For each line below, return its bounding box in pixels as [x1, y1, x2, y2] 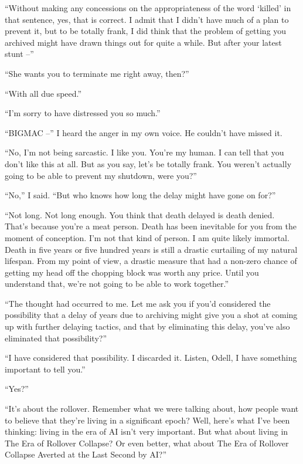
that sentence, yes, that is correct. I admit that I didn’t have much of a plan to [5, 13, 289, 25]
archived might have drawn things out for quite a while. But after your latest [5, 36, 282, 48]
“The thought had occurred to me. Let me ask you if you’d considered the [5, 297, 271, 309]
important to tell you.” [5, 363, 86, 375]
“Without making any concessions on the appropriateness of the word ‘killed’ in [5, 2, 291, 13]
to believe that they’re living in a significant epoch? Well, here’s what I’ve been [5, 414, 290, 426]
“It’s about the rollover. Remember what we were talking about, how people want [5, 402, 299, 415]
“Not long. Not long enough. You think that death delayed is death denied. [5, 208, 275, 221]
